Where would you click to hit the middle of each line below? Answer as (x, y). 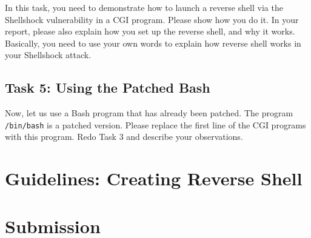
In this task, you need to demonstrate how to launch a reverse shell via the (144, 7)
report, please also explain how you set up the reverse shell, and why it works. (150, 31)
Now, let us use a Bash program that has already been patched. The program (149, 113)
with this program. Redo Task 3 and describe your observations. (124, 137)
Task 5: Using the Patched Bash (108, 88)
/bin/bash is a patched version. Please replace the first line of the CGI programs (155, 124)
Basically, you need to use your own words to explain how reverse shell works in (153, 43)
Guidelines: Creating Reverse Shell (154, 178)
